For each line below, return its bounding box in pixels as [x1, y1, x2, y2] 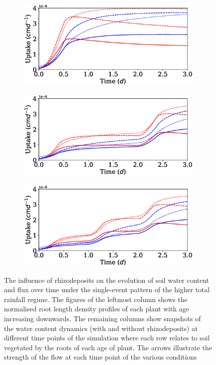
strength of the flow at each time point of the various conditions [4, 352, 197, 362]
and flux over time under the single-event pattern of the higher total [4, 284, 210, 295]
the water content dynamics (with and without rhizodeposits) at [4, 323, 198, 333]
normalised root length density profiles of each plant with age [4, 304, 189, 314]
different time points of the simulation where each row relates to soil [4, 333, 210, 343]
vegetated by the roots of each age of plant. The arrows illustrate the [4, 342, 212, 352]
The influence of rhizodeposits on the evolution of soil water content [4, 274, 209, 285]
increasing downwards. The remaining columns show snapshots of [4, 313, 201, 323]
